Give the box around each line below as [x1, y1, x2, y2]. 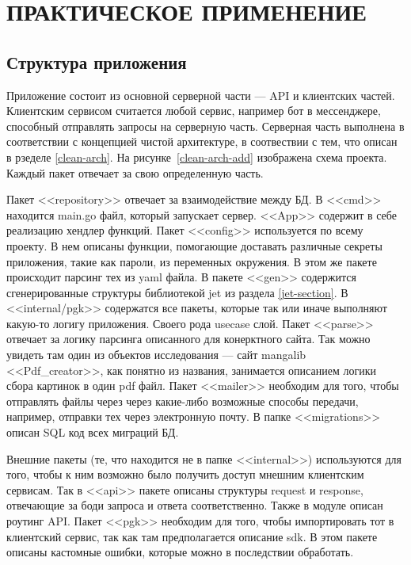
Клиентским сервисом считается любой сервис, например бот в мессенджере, [6, 102, 381, 119]
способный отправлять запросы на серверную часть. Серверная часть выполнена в [6, 117, 405, 134]
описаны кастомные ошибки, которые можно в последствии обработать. [6, 544, 354, 560]
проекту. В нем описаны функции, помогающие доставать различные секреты [6, 237, 382, 254]
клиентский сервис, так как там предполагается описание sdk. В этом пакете [6, 528, 378, 544]
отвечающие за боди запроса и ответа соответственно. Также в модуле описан [6, 497, 383, 513]
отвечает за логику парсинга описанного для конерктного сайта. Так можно [6, 330, 371, 347]
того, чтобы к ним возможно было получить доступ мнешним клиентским [6, 466, 364, 483]
